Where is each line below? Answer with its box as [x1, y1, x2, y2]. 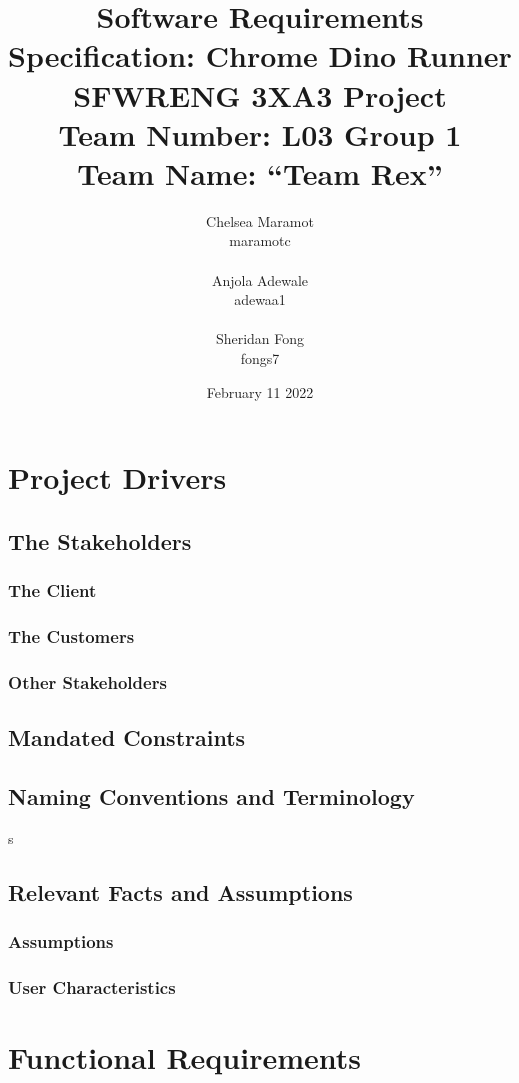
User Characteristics [8, 974, 176, 999]
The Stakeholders [8, 525, 192, 556]
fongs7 [240, 348, 280, 369]
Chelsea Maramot [206, 210, 314, 231]
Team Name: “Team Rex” [77, 152, 443, 193]
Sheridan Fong [215, 328, 305, 349]
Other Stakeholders [8, 669, 167, 694]
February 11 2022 [206, 381, 314, 402]
